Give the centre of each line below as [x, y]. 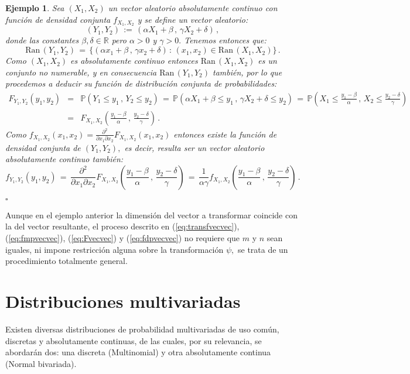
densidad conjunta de [43, 147]
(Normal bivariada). [41, 363]
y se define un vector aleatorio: [193, 19]
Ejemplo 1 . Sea [35, 8]
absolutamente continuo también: [64, 159]
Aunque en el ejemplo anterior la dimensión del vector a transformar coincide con [151, 215]
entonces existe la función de [225, 134]
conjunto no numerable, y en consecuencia [81, 72]
